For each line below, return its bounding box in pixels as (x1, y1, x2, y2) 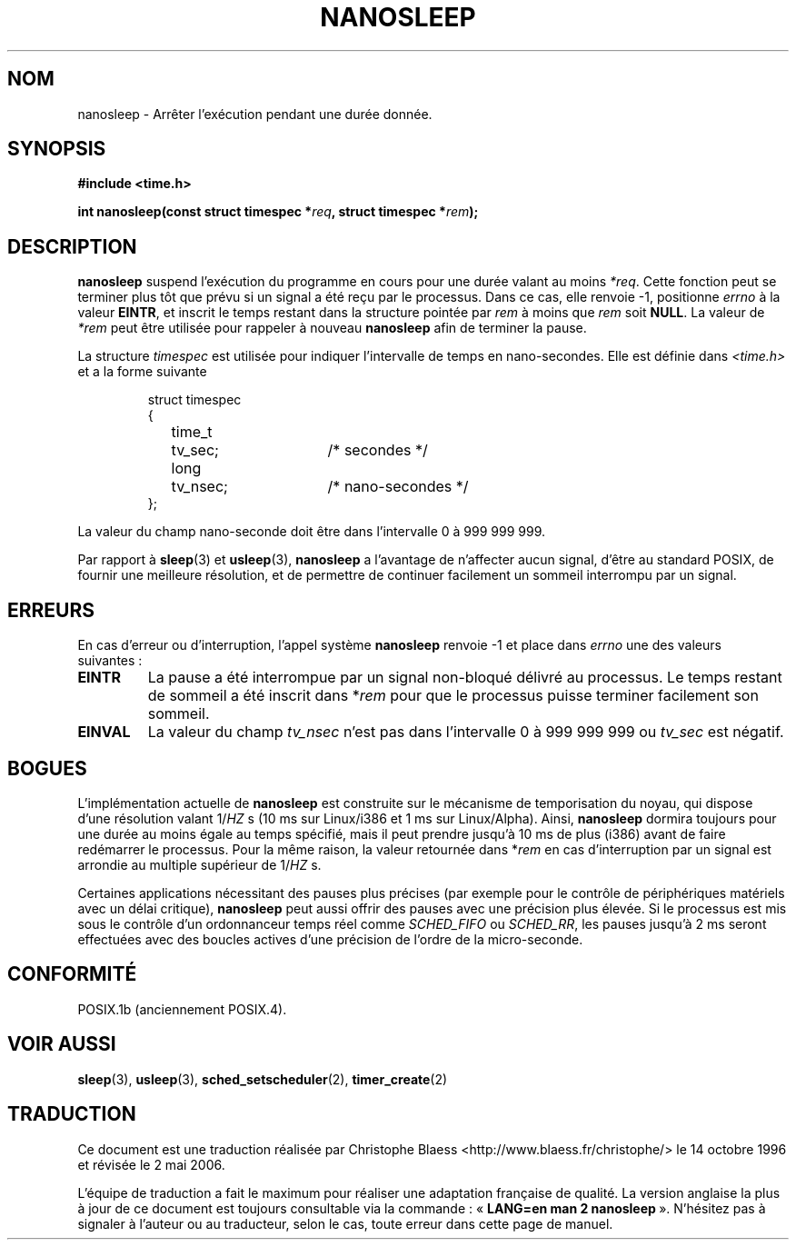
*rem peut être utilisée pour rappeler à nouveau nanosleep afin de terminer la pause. (77, 320, 587, 336)
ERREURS (7, 598, 95, 622)
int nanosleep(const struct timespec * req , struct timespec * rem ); (77, 204, 479, 220)
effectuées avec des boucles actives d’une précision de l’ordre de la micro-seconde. (77, 931, 583, 947)
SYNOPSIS (7, 137, 106, 161)
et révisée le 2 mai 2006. (77, 1156, 225, 1172)
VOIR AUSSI (7, 1033, 116, 1056)
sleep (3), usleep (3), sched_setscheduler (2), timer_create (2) (77, 1071, 448, 1087)
